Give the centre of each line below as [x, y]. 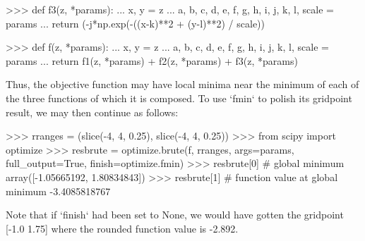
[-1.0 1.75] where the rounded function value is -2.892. [122, 228]
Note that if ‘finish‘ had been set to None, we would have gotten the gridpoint [175, 215]
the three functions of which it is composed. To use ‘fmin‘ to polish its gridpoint [179, 98]
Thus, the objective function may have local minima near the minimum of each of [182, 84]
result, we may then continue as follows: [92, 112]
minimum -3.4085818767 [58, 191]
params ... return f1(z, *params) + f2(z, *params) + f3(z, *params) [152, 60]
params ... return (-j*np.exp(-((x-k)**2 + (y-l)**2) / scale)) [136, 23]
